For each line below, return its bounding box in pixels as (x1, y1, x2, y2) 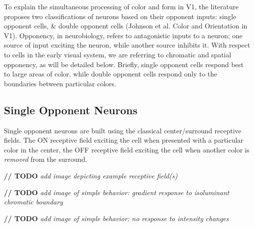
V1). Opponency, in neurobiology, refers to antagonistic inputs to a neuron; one (4, 30, 243, 40)
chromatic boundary (4, 197, 63, 207)
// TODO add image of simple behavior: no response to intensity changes (4, 213, 229, 223)
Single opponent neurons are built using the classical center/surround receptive (4, 125, 242, 135)
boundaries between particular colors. (4, 78, 116, 88)
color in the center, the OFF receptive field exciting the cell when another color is (4, 144, 250, 154)
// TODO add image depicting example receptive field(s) (4, 170, 178, 180)
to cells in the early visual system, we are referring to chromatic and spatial (4, 49, 231, 59)
